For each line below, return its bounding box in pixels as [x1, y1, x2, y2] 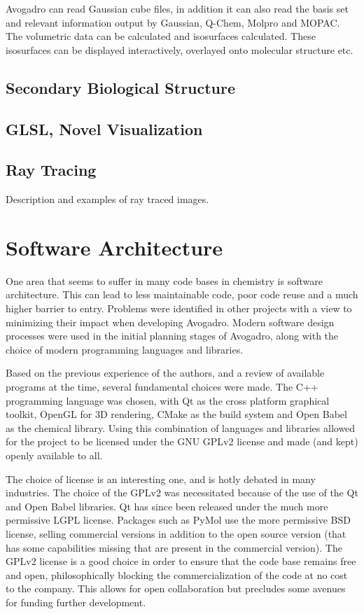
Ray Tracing [6, 159, 97, 181]
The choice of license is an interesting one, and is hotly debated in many [6, 471, 316, 486]
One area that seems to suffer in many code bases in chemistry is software [6, 273, 323, 288]
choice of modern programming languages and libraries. [6, 342, 244, 356]
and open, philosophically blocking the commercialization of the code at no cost [6, 567, 348, 582]
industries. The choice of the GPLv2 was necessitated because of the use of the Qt [6, 485, 358, 500]
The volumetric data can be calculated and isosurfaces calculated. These [6, 29, 316, 43]
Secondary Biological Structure [6, 76, 236, 98]
